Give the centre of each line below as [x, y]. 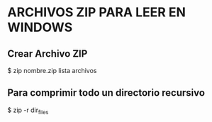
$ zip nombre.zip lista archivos [52, 71]
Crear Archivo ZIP [48, 54]
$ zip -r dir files [28, 111]
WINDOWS [40, 27]
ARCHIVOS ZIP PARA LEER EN [97, 12]
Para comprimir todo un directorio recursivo [106, 93]
